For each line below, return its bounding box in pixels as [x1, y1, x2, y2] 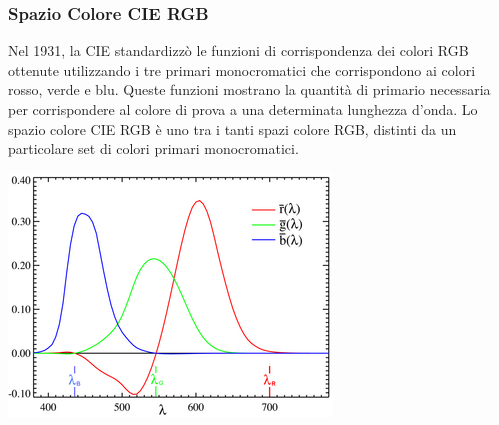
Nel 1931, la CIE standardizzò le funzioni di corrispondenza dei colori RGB [8, 40, 469, 61]
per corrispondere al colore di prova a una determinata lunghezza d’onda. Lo [8, 99, 478, 119]
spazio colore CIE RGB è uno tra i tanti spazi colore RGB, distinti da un [8, 118, 457, 139]
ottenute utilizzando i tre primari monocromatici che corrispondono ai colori [8, 59, 476, 80]
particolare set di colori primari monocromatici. [8, 138, 299, 159]
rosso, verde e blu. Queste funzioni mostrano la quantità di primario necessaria [8, 79, 491, 100]
